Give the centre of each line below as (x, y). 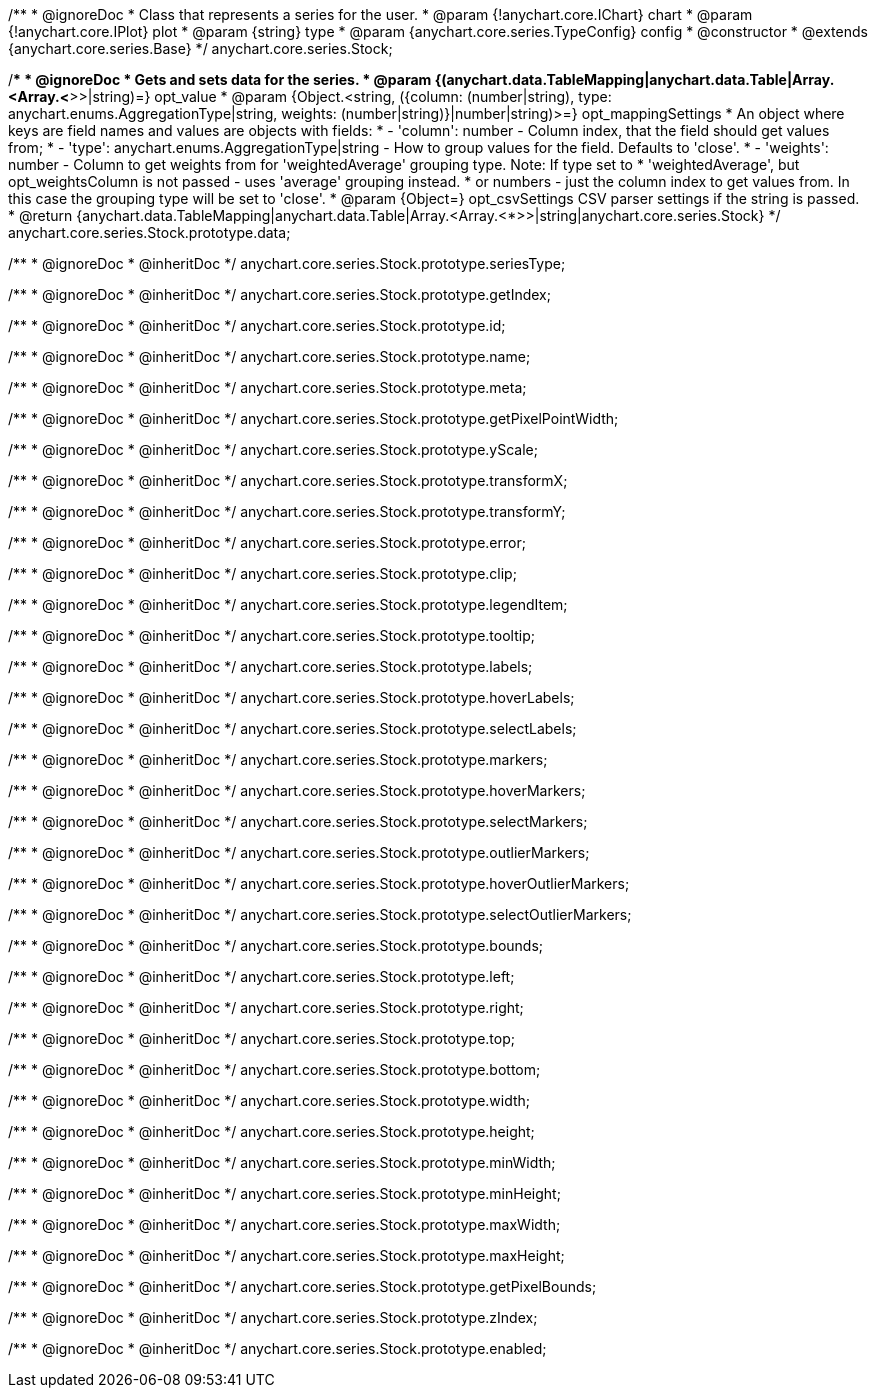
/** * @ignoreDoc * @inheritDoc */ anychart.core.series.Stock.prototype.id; (257, 325)
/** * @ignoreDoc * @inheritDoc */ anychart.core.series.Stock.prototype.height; (271, 1131)
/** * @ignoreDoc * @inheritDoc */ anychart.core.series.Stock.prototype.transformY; (287, 511)
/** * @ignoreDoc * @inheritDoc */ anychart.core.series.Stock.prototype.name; (269, 356)
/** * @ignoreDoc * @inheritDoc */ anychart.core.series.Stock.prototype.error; (267, 542)
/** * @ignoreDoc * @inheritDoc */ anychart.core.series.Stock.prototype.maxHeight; (286, 1255)
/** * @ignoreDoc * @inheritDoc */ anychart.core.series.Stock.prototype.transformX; (288, 480)
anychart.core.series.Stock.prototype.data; (149, 232)
